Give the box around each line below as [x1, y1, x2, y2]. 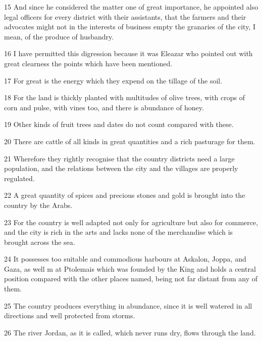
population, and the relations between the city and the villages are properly [4, 163, 238, 174]
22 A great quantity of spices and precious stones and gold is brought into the [4, 190, 245, 200]
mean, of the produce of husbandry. [4, 31, 114, 41]
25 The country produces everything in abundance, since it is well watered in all [4, 300, 252, 311]
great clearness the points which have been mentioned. [4, 58, 173, 68]
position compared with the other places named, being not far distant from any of [4, 273, 258, 284]
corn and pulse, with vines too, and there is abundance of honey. [4, 102, 204, 112]
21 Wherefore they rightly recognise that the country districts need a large [4, 153, 235, 163]
